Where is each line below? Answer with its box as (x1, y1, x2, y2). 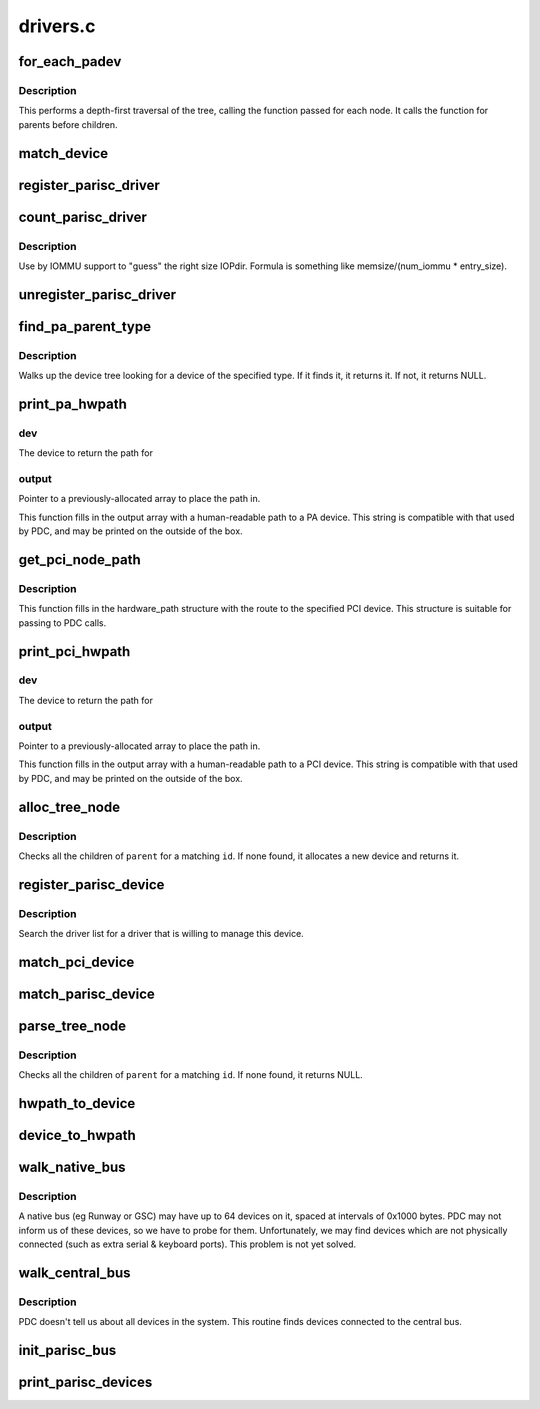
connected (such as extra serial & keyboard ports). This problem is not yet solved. (18, 1238, 357, 1250)
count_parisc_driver (18, 208, 147, 225)
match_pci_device (18, 953, 135, 970)
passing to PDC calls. (18, 616, 107, 629)
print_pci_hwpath (18, 643, 131, 660)
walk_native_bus (18, 1159, 126, 1176)
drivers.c (18, 15, 96, 37)
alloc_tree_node (18, 798, 120, 815)
